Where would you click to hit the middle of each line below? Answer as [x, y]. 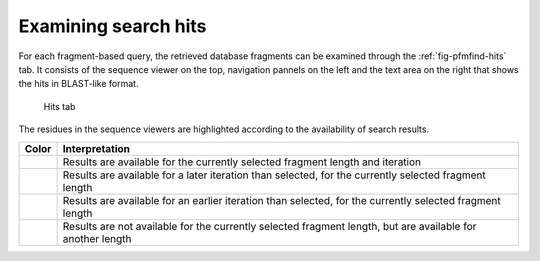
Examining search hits [112, 26]
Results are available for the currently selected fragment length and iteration [242, 162]
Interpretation [96, 148]
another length [97, 238]
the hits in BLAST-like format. [78, 84]
